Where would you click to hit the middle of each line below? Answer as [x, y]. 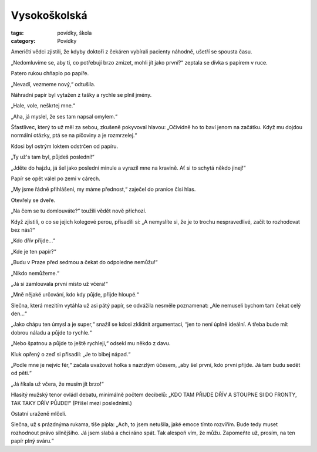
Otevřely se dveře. [33, 200]
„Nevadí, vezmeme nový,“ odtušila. [53, 84]
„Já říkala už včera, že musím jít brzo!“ [57, 384]
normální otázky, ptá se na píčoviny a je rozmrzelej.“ [74, 136]
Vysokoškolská [49, 15]
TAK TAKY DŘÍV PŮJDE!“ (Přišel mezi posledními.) [71, 403]
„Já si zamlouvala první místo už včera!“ [59, 284]
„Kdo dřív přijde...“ [33, 241]
